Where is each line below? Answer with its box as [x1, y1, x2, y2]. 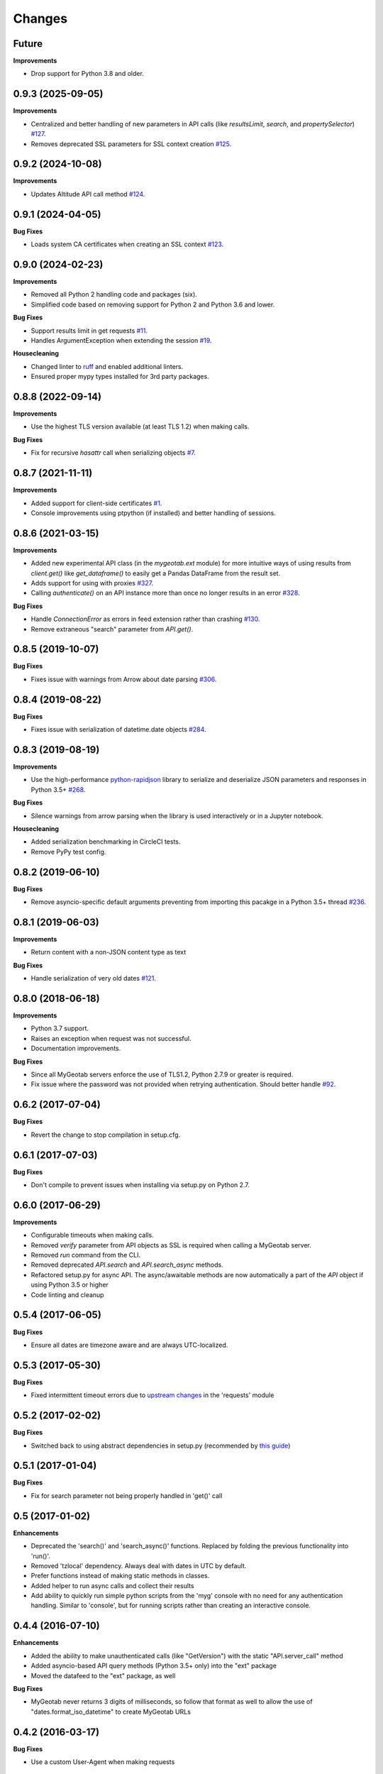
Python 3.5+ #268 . [30, 785, 86, 794]
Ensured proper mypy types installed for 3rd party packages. [30, 373, 209, 381]
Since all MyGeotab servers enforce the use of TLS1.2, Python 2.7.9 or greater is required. [30, 1070, 294, 1079]
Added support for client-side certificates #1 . [30, 499, 162, 507]
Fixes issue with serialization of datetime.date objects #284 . [30, 725, 206, 734]
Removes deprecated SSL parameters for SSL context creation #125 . [30, 139, 232, 148]
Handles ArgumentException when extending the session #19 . [30, 336, 212, 344]
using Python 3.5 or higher [30, 1281, 109, 1289]
